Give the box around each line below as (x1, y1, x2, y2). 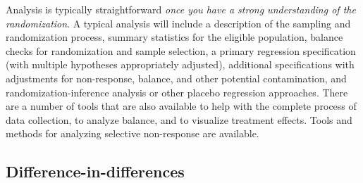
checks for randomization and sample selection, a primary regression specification (6, 43, 356, 58)
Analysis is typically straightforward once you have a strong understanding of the (6, 2, 356, 16)
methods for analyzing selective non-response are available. (6, 126, 259, 141)
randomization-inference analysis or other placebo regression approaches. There (6, 84, 348, 99)
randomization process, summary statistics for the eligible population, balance (6, 30, 343, 44)
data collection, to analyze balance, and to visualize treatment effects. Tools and (6, 112, 352, 127)
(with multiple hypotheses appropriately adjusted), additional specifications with (6, 57, 355, 72)
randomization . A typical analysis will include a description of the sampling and (6, 15, 351, 30)
